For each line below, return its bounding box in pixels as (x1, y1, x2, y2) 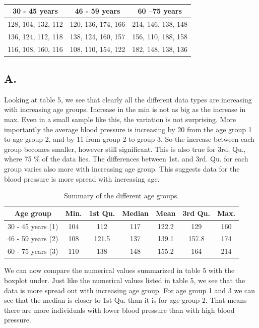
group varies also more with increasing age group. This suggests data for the (4, 163, 240, 174)
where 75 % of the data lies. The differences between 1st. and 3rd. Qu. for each (4, 153, 248, 164)
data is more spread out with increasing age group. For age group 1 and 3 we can (4, 285, 255, 295)
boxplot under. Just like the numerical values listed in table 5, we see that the (4, 275, 245, 285)
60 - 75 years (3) (8, 246, 58, 256)
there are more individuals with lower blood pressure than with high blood (4, 304, 235, 315)
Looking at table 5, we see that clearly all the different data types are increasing (4, 94, 252, 104)
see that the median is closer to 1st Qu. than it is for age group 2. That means (4, 295, 247, 305)
